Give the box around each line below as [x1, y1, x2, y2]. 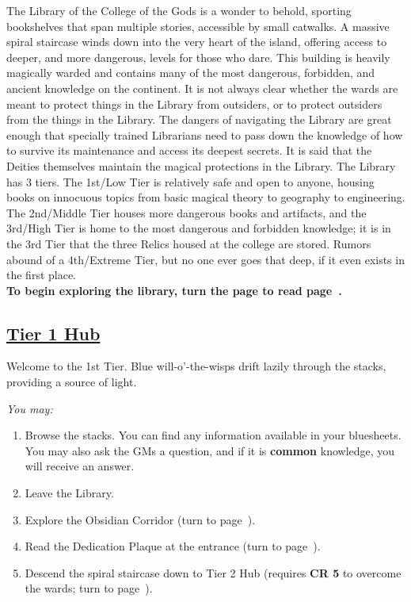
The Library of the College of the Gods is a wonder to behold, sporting [6, 2, 352, 18]
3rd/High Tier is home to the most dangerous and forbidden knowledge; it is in [6, 220, 391, 236]
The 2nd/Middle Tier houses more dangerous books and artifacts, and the [6, 204, 367, 220]
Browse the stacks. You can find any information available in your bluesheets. [25, 427, 401, 443]
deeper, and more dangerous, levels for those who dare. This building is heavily [6, 48, 390, 65]
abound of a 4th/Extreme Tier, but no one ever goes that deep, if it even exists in [6, 251, 405, 267]
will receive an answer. [25, 458, 135, 474]
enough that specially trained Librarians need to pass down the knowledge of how [6, 126, 403, 143]
